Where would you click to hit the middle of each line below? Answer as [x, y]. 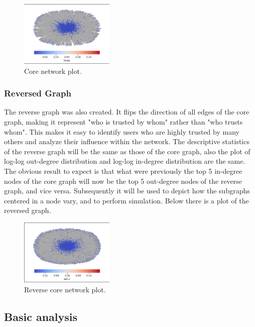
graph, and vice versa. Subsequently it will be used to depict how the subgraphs [127, 191]
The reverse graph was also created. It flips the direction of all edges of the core [127, 112]
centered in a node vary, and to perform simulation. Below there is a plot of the [126, 200]
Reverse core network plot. [65, 289]
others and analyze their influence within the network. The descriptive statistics [127, 141]
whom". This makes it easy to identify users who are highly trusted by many [122, 131]
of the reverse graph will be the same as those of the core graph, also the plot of [127, 151]
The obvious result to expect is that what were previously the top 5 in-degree [123, 171]
